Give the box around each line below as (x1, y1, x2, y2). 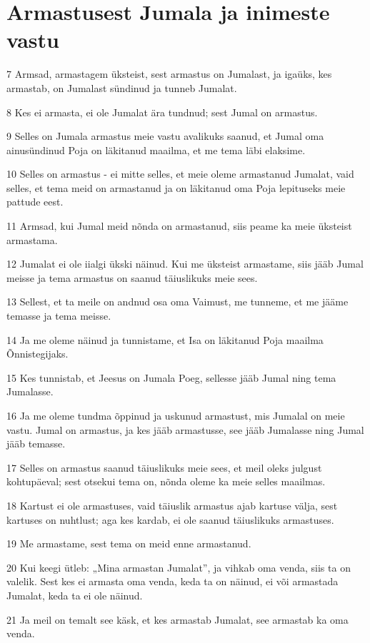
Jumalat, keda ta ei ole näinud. (6, 587, 143, 602)
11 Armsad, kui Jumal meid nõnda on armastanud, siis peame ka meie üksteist (6, 218, 352, 233)
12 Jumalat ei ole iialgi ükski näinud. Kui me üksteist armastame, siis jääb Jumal (6, 256, 364, 271)
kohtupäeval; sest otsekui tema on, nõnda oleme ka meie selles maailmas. (6, 474, 326, 489)
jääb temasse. (6, 436, 66, 451)
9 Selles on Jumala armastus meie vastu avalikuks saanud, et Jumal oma (6, 128, 324, 143)
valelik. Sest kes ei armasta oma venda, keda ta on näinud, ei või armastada (6, 574, 339, 589)
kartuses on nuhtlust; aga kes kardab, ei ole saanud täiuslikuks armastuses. (6, 512, 334, 527)
